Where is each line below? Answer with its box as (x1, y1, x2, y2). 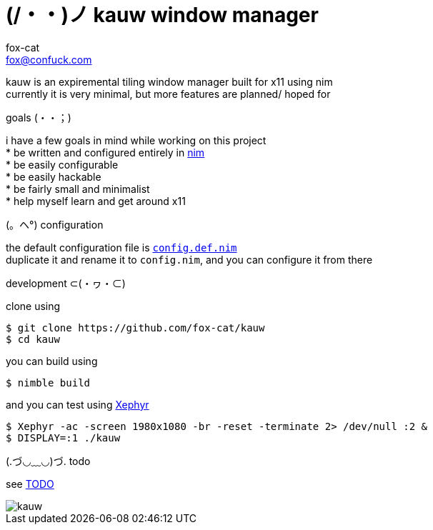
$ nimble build (6, 376, 91, 389)
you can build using (6, 354, 98, 367)
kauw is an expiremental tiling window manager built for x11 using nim (6, 75, 333, 88)
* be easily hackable (6, 170, 101, 183)
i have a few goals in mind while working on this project (6, 134, 267, 146)
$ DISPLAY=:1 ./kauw (6, 431, 121, 444)
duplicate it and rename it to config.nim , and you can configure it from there (6, 253, 373, 266)
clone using (6, 299, 61, 312)
